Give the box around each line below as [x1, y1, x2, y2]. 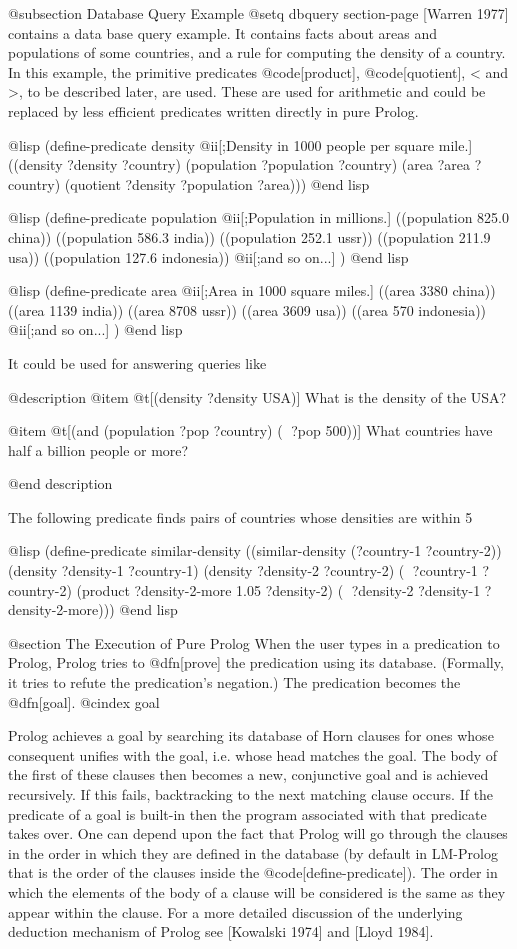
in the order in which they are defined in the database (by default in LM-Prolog [8, 842, 498, 863]
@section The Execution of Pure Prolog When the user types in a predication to [8, 632, 500, 653]
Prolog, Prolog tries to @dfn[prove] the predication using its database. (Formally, [8, 652, 504, 673]
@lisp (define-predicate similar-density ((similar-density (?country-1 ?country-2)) [8, 540, 502, 561]
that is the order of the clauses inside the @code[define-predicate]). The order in [8, 862, 498, 883]
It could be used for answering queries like [8, 352, 267, 373]
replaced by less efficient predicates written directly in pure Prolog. [8, 100, 419, 121]
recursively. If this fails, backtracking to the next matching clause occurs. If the [8, 784, 494, 804]
